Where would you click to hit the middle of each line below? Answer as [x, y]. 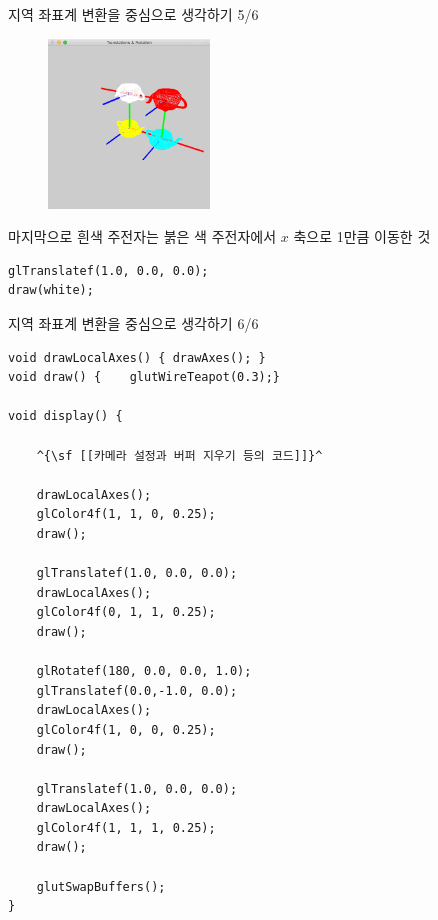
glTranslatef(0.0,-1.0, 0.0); [137, 690]
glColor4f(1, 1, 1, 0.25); [126, 827]
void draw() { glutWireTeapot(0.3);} [144, 377]
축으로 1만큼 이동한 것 [362, 236]
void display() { [65, 416]
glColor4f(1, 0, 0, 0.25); [126, 729]
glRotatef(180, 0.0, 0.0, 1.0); [144, 671]
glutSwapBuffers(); [101, 886]
